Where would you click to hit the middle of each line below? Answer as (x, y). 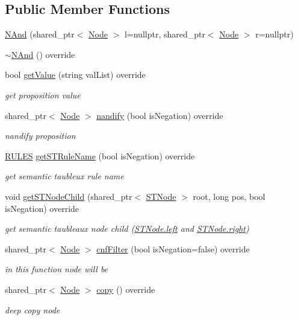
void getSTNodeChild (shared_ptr (69, 196)
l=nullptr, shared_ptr (165, 34)
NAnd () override (43, 54)
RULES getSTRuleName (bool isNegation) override (100, 155)
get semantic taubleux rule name (64, 176)
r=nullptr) (275, 34)
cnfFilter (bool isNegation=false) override (173, 248)
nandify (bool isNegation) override (160, 115)
